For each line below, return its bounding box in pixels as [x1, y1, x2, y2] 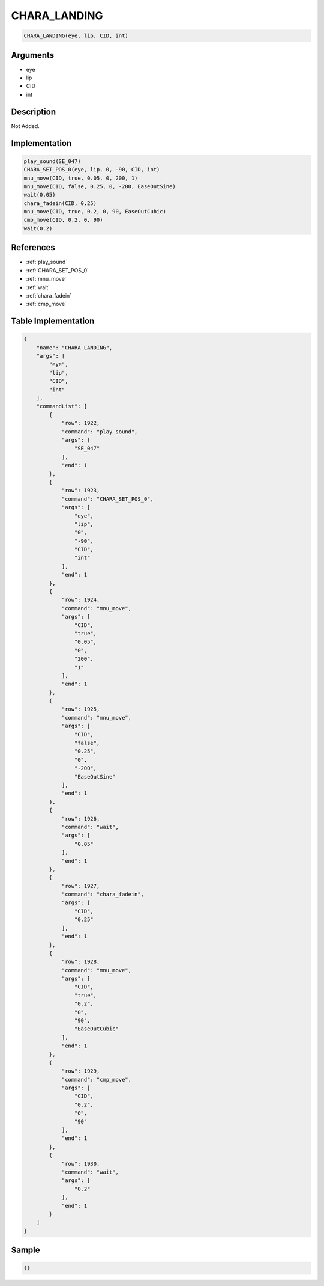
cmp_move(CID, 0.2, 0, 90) [23, 216, 103, 224]
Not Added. [11, 122, 40, 129]
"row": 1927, [61, 883, 100, 889]
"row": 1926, [61, 815, 100, 822]
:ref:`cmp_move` [26, 301, 67, 308]
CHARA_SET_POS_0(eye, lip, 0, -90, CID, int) [23, 166, 160, 173]
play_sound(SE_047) [23, 158, 81, 165]
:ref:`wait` [26, 283, 50, 291]
